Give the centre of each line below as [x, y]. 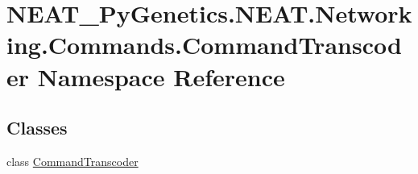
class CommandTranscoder [72, 161]
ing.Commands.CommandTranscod [204, 45]
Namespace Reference [161, 76]
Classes [37, 128]
